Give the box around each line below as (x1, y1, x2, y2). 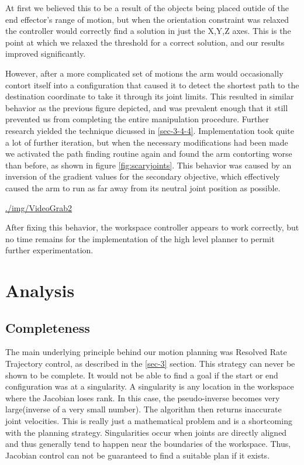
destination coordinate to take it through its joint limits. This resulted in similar (5, 90, 294, 102)
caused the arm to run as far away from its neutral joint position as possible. (5, 181, 281, 194)
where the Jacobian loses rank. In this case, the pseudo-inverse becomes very (5, 391, 280, 404)
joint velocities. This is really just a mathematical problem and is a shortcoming (5, 415, 292, 427)
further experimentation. (5, 244, 94, 256)
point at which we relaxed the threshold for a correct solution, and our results (5, 36, 285, 48)
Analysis (5, 278, 75, 302)
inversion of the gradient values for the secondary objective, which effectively (5, 170, 280, 182)
